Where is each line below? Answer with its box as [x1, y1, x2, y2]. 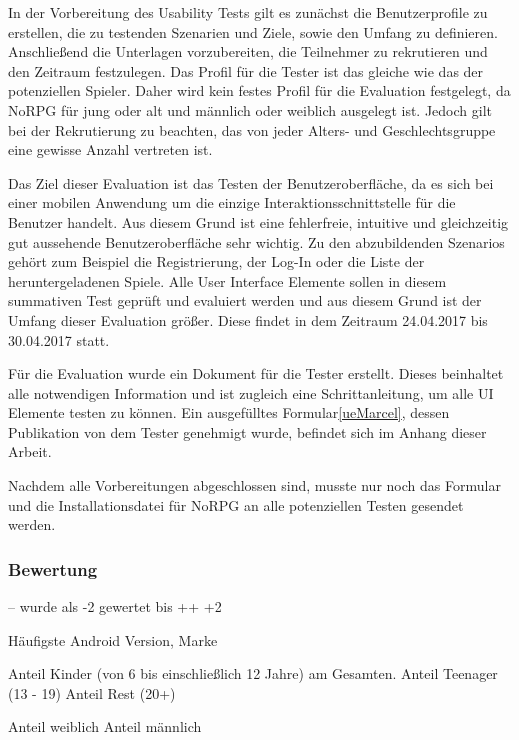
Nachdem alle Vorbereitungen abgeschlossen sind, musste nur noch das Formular [8, 475, 501, 496]
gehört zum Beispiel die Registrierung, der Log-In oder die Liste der [8, 251, 425, 272]
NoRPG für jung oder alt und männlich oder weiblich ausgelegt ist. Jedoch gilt [8, 99, 492, 120]
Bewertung [8, 556, 98, 581]
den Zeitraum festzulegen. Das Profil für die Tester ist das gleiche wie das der [8, 60, 484, 81]
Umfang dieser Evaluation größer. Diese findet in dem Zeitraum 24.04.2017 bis [8, 309, 488, 330]
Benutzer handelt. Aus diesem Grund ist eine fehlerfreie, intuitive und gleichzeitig [8, 211, 509, 232]
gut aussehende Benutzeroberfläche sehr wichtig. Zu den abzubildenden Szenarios [8, 231, 505, 252]
